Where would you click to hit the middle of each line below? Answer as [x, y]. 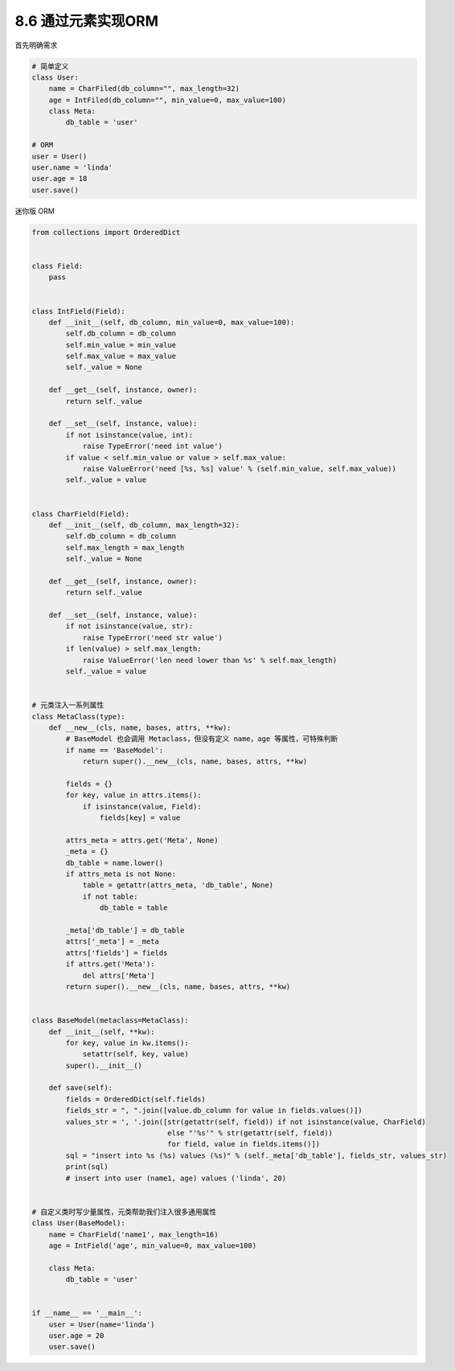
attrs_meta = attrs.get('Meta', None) [142, 840]
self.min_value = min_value [121, 345]
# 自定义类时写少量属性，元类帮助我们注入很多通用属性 [124, 1212]
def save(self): [80, 1088]
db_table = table [133, 908]
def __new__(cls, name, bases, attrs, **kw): [140, 727]
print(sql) [87, 1167]
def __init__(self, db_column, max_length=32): [144, 525]
